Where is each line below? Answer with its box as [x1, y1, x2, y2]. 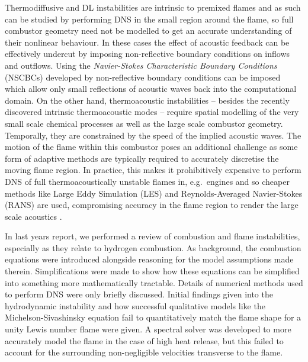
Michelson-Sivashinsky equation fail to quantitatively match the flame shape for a [5, 311, 301, 323]
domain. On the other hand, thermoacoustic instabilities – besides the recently [5, 94, 290, 106]
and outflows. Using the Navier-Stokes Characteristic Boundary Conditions [5, 59, 277, 71]
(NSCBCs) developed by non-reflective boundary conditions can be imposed [5, 71, 281, 83]
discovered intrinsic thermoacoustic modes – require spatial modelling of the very [5, 105, 299, 118]
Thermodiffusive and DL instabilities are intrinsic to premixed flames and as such [5, 1, 301, 13]
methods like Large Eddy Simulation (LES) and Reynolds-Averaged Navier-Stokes [5, 187, 303, 199]
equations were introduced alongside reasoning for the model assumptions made [5, 253, 294, 265]
